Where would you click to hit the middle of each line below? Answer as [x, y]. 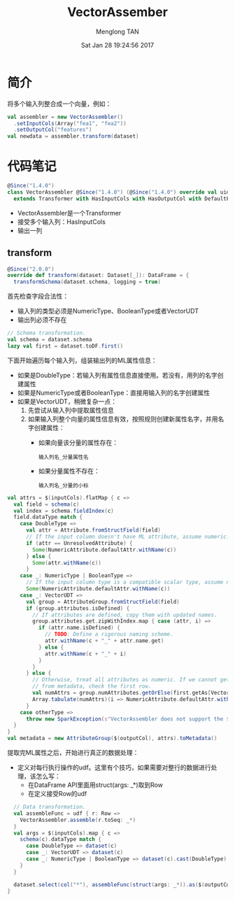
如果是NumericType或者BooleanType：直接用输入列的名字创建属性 [114, 392]
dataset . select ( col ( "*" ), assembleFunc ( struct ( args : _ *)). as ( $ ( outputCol [123, 885]
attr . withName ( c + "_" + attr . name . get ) [104, 641]
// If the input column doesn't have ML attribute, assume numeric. [128, 537]
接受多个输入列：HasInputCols [62, 222]
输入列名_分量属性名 [63, 457]
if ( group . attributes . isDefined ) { [78, 608]
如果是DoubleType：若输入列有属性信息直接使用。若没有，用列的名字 [117, 375]
